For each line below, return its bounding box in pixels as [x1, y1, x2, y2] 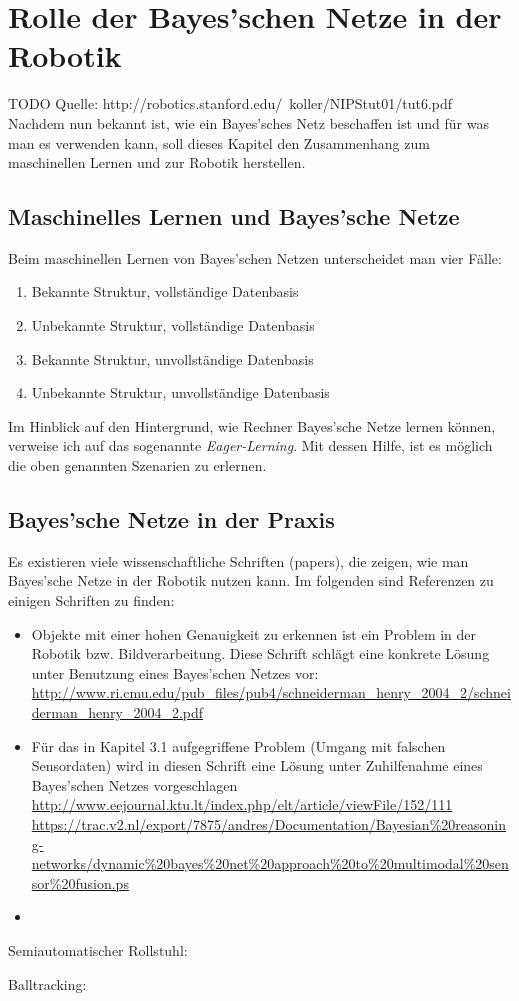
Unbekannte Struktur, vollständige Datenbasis [31, 315, 315, 336]
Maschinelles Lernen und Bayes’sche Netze [8, 201, 460, 232]
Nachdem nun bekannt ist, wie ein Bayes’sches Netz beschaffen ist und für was [8, 112, 489, 133]
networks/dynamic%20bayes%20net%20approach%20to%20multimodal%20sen [31, 853, 509, 874]
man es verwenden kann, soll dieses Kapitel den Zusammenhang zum [8, 132, 430, 153]
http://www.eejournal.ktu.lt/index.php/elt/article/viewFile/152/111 [31, 794, 453, 815]
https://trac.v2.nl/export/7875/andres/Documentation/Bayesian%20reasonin [31, 813, 506, 834]
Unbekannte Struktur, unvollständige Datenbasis [31, 382, 330, 403]
